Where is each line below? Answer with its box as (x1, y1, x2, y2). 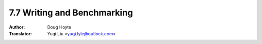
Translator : (9, 30, 32, 36)
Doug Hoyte (47, 24, 71, 30)
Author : (9, 24, 25, 30)
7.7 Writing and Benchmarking (9, 7, 133, 18)
